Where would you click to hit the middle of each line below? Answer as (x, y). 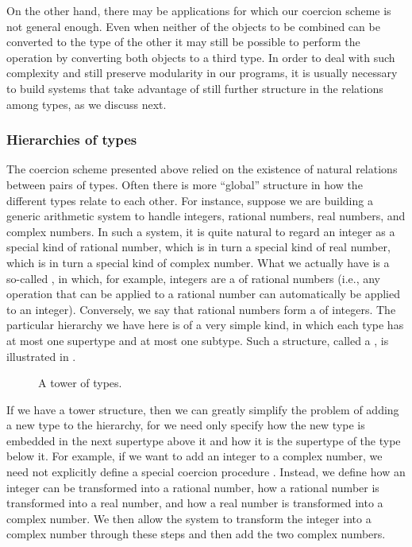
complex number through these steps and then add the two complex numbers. (196, 534)
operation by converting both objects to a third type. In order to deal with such (201, 57)
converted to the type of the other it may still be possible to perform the (183, 42)
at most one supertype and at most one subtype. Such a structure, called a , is (198, 340)
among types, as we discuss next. (87, 104)
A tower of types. (80, 383)
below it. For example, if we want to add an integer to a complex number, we (194, 456)
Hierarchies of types (72, 140)
